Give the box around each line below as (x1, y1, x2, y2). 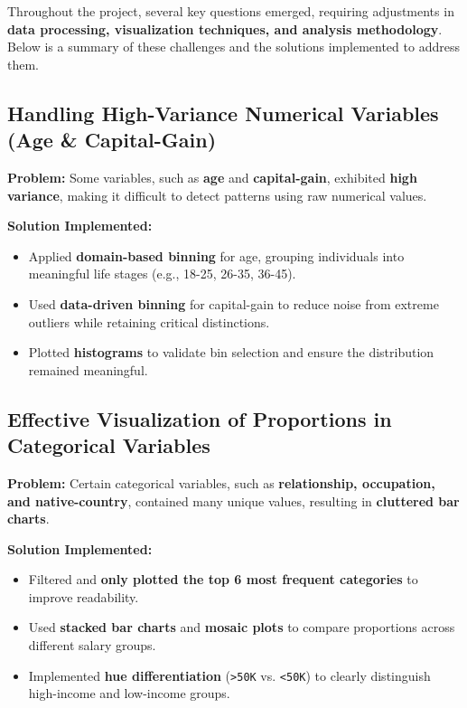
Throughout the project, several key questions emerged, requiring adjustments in (7, 2, 454, 20)
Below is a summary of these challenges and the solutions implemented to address (7, 37, 460, 56)
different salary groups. (28, 636, 156, 655)
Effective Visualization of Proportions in (7, 404, 392, 432)
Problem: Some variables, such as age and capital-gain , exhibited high (7, 167, 417, 186)
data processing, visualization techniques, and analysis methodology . (7, 19, 443, 38)
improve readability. (28, 587, 139, 606)
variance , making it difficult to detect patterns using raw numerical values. (7, 185, 427, 204)
